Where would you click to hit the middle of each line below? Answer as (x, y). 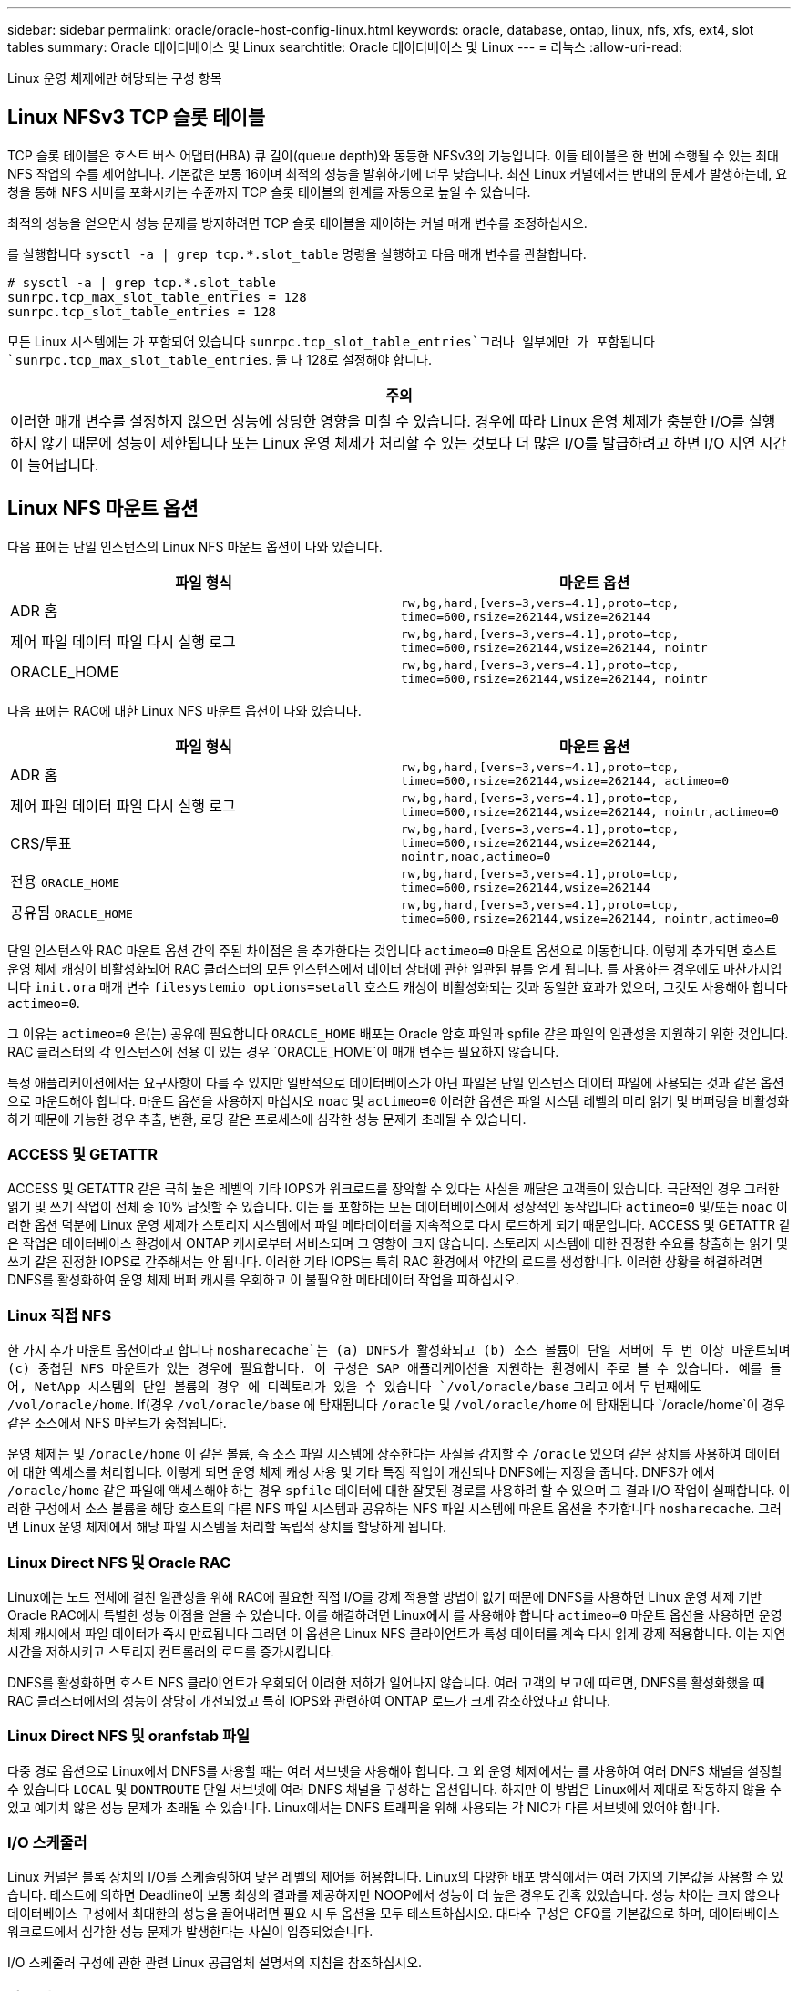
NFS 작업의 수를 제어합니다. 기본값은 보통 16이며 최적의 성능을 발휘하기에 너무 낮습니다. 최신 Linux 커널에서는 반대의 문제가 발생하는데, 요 (398, 173)
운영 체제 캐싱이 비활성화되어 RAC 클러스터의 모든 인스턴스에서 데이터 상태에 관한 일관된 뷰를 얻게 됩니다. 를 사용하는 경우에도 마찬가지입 (395, 968)
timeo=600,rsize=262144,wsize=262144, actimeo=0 (565, 780)
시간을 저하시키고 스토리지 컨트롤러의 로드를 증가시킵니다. (171, 1651)
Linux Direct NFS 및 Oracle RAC (119, 1562)
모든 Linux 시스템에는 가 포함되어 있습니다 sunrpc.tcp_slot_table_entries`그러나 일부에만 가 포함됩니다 (331, 341)
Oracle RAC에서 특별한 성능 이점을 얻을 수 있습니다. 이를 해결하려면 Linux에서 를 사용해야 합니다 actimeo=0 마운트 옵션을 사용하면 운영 (395, 1614)
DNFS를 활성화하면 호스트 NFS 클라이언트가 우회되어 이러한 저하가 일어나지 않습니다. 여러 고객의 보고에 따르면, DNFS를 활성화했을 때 (386, 1682)
